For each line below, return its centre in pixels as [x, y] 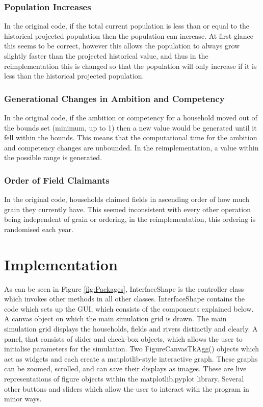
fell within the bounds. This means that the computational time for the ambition [131, 137]
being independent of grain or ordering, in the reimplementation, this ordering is [130, 219]
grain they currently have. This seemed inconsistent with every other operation [127, 209]
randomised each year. [39, 229]
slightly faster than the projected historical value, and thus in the [106, 56]
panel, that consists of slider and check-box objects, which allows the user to [123, 338]
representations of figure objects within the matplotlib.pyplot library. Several [124, 379]
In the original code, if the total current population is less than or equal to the [127, 26]
